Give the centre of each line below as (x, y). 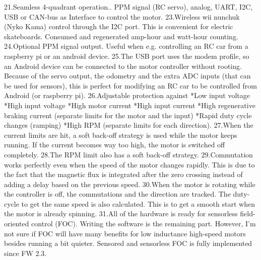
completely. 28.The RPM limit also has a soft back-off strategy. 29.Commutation (128, 154)
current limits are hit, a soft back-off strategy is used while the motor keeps (121, 135)
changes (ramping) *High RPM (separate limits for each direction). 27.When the (129, 125)
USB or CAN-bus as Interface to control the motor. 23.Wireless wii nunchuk (122, 16)
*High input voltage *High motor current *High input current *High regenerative (130, 105)
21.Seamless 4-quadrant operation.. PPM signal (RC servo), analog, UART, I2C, (128, 7)
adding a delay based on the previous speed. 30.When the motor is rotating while (130, 184)
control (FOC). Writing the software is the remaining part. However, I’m (144, 224)
